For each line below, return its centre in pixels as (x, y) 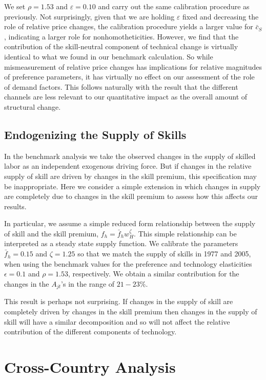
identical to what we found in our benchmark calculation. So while (109, 56)
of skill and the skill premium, (52, 233)
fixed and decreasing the (221, 16)
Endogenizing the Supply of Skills (95, 134)
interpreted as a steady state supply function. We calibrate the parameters (121, 243)
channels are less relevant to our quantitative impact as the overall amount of (126, 97)
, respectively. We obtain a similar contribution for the (154, 274)
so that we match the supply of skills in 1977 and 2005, (164, 254)
